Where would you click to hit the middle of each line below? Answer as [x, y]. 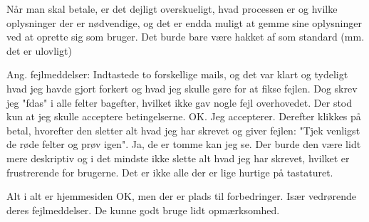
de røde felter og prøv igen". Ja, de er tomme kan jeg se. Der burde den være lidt [184, 144]
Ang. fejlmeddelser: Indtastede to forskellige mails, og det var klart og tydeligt [177, 74]
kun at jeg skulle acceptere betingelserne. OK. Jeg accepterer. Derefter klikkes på [184, 116]
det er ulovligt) [39, 50]
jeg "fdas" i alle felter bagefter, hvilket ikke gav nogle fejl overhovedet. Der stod [180, 102]
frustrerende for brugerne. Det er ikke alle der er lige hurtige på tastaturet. [170, 172]
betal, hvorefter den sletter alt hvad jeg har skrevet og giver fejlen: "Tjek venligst [183, 130]
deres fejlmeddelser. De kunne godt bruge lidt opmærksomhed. [143, 210]
